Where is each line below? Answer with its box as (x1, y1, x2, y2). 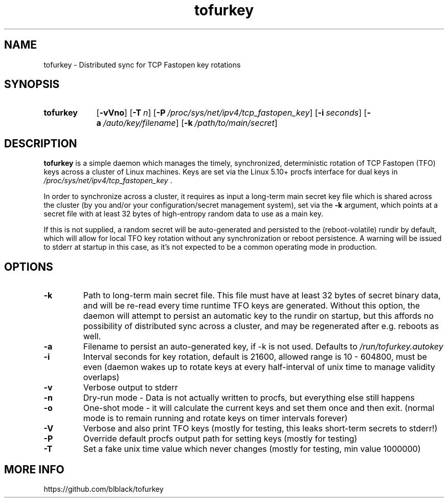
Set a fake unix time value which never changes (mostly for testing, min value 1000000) (83, 444, 421, 454)
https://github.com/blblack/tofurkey (43, 484, 164, 493)
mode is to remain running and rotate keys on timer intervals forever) (83, 413, 348, 424)
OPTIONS (4, 260, 53, 273)
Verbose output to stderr (83, 382, 178, 393)
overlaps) (83, 372, 120, 383)
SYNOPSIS (4, 78, 60, 91)
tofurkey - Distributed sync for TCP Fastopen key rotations (43, 60, 241, 69)
